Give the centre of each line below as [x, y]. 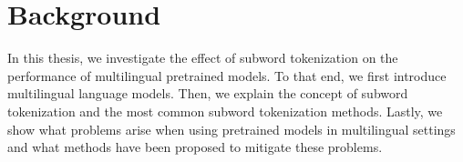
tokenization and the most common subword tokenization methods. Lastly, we [225, 111]
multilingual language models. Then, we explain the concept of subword [208, 93]
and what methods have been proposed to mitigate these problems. [195, 147]
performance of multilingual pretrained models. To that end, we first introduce [227, 75]
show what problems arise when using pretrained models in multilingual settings [231, 129]
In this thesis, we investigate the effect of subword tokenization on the [203, 58]
